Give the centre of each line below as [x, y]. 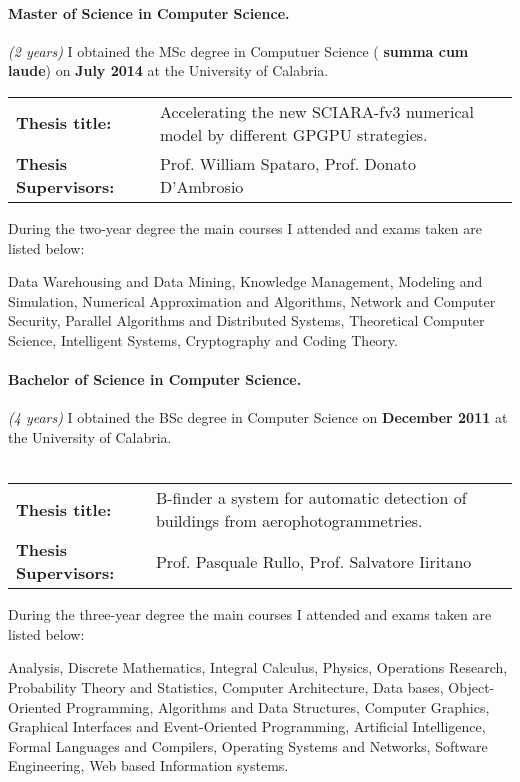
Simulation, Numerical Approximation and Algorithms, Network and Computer [252, 300]
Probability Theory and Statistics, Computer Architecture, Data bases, [226, 686]
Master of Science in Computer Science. [149, 12]
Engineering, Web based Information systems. [148, 765]
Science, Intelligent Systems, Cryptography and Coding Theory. [203, 339]
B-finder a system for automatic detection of [311, 498]
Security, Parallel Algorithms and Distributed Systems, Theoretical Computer [246, 320]
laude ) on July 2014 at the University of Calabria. [168, 70]
